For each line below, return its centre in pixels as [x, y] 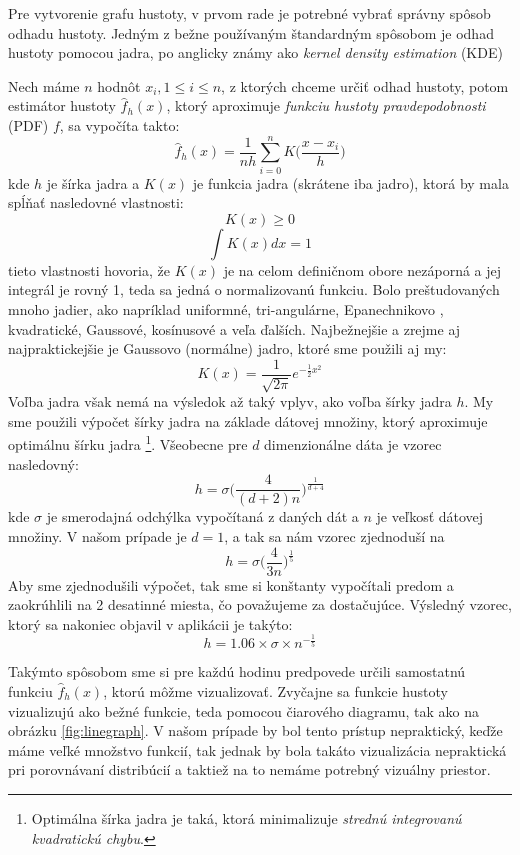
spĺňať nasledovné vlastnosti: [96, 202]
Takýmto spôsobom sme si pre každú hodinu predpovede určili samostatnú [237, 671]
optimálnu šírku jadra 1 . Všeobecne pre [128, 443]
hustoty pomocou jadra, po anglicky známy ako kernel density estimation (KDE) [255, 52]
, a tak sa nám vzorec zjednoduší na [334, 535]
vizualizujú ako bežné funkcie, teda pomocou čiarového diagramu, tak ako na [244, 710]
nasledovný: [43, 463]
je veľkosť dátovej [430, 516]
